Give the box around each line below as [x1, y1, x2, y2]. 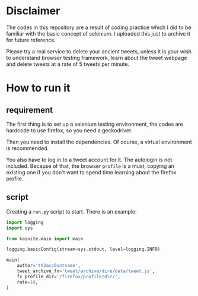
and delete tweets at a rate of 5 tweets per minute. [6, 61, 130, 68]
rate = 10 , [17, 279, 39, 285]
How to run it [6, 81, 71, 95]
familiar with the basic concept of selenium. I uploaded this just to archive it [6, 30, 191, 37]
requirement [6, 105, 53, 115]
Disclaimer [6, 4, 60, 18]
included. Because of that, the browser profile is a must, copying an [6, 162, 175, 170]
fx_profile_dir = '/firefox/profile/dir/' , [17, 273, 120, 279]
